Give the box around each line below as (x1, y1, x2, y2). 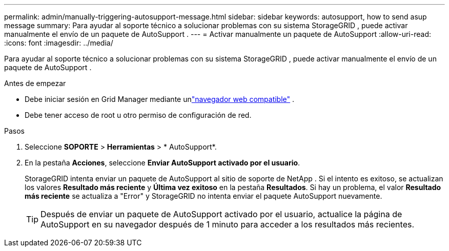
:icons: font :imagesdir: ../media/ (4, 38, 113, 47)
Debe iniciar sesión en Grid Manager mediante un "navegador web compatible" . (25, 95, 295, 103)
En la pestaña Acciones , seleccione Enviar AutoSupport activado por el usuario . (25, 158, 300, 167)
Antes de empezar (4, 79, 66, 88)
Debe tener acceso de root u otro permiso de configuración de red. (25, 111, 252, 119)
